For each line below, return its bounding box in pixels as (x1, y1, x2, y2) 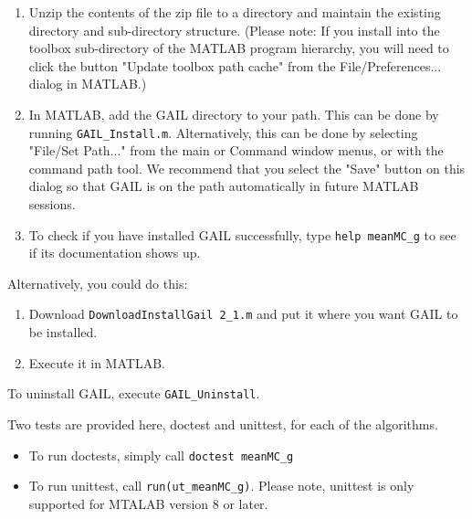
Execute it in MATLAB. (28, 353, 165, 372)
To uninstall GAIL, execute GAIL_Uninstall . (7, 384, 260, 403)
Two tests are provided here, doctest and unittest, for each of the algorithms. (7, 414, 438, 433)
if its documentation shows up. (28, 243, 201, 262)
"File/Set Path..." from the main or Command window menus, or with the (28, 141, 444, 160)
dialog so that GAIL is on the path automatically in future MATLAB (28, 176, 419, 196)
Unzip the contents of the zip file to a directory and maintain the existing (28, 3, 441, 21)
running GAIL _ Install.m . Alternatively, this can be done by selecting (28, 122, 418, 142)
